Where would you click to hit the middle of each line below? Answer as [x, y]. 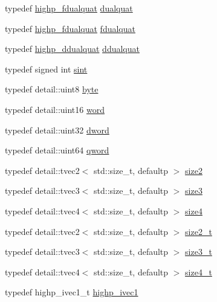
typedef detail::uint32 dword [57, 130]
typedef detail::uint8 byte [52, 89]
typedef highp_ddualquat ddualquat [72, 49]
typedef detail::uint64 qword [57, 150]
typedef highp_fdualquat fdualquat [70, 28]
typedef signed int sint [46, 69]
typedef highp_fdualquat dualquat [69, 8]
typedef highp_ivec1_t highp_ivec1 [72, 292]
